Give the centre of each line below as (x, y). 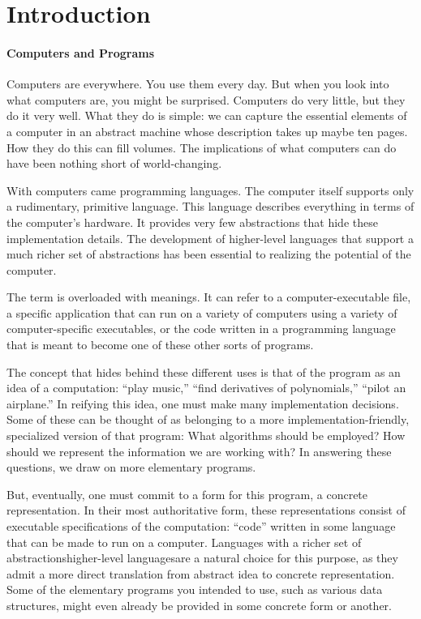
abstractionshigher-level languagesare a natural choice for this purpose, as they (202, 558)
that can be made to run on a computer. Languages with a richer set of (184, 542)
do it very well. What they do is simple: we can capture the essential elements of (207, 115)
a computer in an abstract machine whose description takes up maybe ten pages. (207, 131)
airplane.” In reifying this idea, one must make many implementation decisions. (203, 403)
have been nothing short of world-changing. (114, 163)
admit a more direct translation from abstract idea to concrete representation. (201, 573)
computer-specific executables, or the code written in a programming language (201, 329)
